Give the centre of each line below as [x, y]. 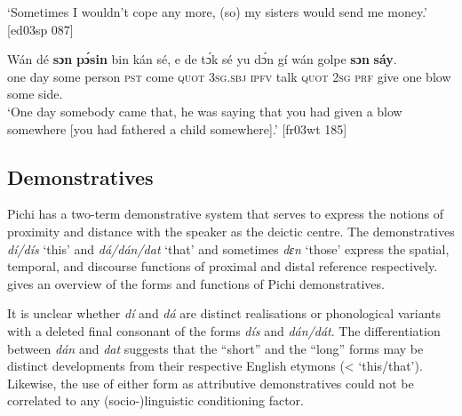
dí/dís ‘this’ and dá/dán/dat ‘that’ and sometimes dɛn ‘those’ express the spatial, [228, 248]
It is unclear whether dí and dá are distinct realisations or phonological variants [224, 313]
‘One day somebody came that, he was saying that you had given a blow [205, 111]
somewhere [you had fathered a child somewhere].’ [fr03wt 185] [177, 128]
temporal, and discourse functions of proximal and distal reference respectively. [223, 266]
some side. [35, 94]
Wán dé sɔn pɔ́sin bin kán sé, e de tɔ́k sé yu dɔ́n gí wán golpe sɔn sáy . [202, 59]
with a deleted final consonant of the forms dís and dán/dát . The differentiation [224, 330]
